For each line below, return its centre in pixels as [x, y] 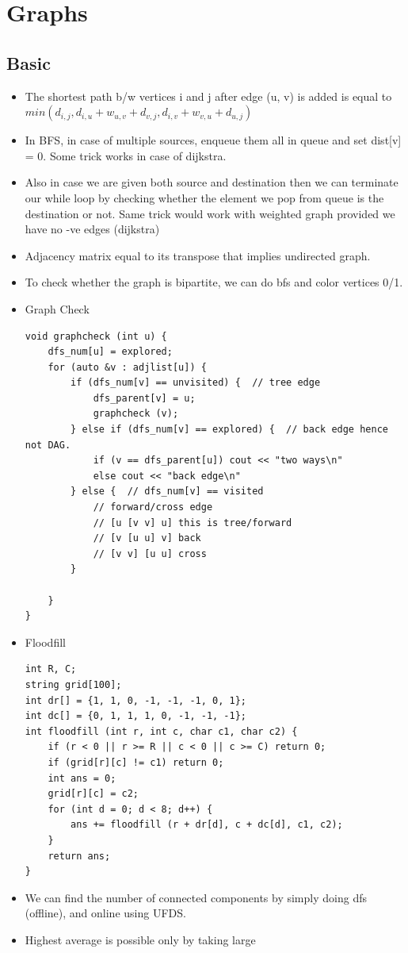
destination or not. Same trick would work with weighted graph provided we [210, 213]
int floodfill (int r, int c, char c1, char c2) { [161, 731]
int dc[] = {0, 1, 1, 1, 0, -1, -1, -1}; [135, 716]
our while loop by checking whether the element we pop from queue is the [204, 197]
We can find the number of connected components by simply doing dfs [196, 897]
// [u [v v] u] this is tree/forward [193, 523]
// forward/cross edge [153, 507]
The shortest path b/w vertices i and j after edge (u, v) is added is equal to [208, 96]
